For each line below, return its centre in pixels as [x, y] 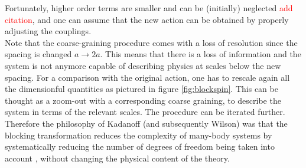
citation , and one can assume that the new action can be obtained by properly [147, 19]
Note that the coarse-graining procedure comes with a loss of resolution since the [151, 42]
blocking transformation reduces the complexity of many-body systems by [139, 135]
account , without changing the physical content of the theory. [117, 158]
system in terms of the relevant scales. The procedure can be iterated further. [145, 112]
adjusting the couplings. [48, 31]
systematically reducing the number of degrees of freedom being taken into [140, 146]
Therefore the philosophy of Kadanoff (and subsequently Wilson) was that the [146, 123]
